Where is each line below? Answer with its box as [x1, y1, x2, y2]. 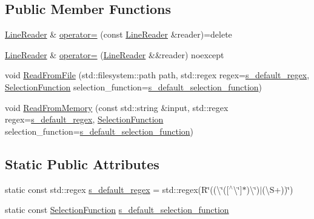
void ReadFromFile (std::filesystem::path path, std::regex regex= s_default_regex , [5, 69, 310, 81]
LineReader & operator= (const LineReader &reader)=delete [5, 28, 232, 41]
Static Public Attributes [5, 154, 159, 173]
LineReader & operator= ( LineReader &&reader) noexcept [5, 48, 224, 61]
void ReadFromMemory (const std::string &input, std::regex [5, 101, 229, 113]
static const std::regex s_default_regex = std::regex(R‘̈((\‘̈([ [5, 183, 229, 195]
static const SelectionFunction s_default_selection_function [5, 203, 229, 216]
